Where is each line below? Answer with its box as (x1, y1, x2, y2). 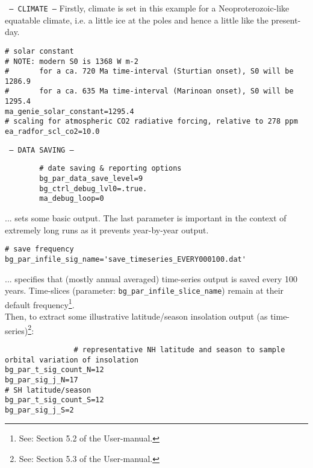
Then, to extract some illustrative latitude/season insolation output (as (5, 310, 268, 323)
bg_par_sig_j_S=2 (5, 405, 74, 414)
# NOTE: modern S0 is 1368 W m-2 (5, 57, 138, 66)
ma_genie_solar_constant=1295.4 (5, 107, 134, 116)
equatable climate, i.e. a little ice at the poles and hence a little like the (5, 13, 268, 26)
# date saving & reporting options (39, 164, 182, 173)
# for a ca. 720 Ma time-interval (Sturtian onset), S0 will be (5, 67, 294, 76)
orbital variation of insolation (5, 355, 138, 364)
